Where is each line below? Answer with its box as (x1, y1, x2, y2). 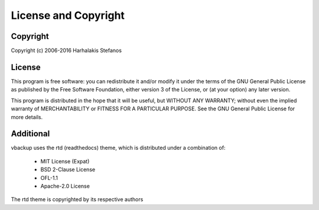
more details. (11, 113, 43, 120)
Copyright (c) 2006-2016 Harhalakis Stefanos (11, 47, 122, 54)
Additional (11, 129, 50, 139)
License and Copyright (11, 9, 125, 22)
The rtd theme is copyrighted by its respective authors (11, 196, 144, 203)
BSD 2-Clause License (40, 166, 96, 173)
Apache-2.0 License (40, 183, 90, 189)
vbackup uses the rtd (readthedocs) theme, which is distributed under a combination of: (11, 145, 226, 152)
